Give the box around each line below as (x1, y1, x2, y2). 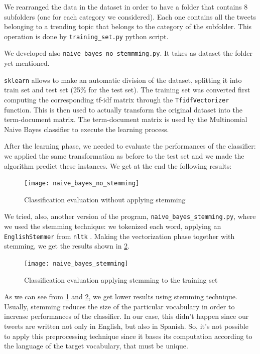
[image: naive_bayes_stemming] (24, 260, 128, 267)
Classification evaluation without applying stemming (24, 194, 186, 204)
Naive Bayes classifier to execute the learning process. (4, 124, 169, 134)
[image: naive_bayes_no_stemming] (24, 180, 140, 187)
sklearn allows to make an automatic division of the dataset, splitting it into (4, 74, 242, 85)
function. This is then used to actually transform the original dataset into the (4, 104, 242, 114)
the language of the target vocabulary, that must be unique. (4, 340, 188, 351)
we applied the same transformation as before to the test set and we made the (4, 150, 244, 161)
